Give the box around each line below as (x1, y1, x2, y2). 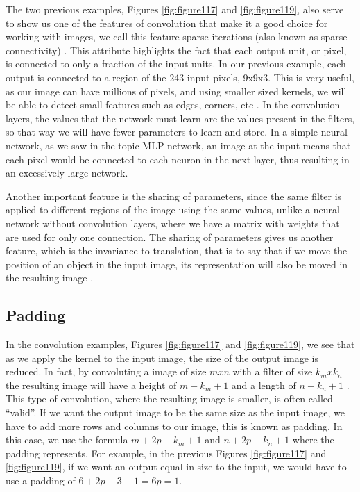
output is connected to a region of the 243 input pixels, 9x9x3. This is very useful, (6, 69, 354, 84)
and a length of (231, 377, 296, 392)
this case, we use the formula (6, 432, 128, 447)
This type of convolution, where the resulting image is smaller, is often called (6, 391, 333, 406)
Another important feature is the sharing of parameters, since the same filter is (6, 188, 342, 203)
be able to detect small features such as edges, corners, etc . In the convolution (6, 97, 341, 112)
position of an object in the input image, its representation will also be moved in (6, 256, 348, 271)
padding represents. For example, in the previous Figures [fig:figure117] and (6, 445, 327, 460)
